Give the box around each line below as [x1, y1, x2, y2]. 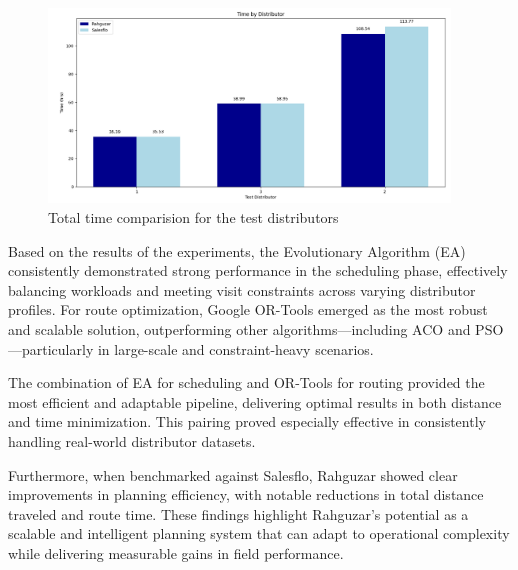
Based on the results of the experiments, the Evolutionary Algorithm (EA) [8, 240, 466, 261]
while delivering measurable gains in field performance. [8, 542, 344, 563]
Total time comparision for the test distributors [48, 207, 339, 228]
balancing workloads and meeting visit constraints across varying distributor [8, 279, 476, 300]
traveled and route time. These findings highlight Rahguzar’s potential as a [8, 503, 469, 524]
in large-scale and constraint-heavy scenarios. [97, 338, 374, 359]
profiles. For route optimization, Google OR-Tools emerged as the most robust [8, 299, 488, 320]
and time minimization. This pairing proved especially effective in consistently [8, 411, 486, 432]
